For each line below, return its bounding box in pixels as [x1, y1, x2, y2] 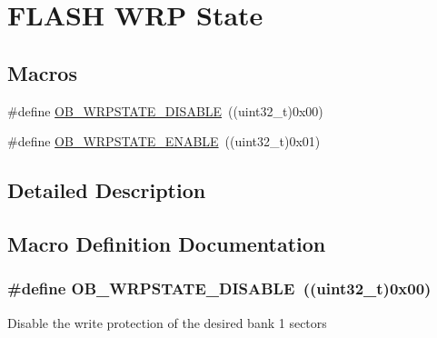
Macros [7, 58, 77, 86]
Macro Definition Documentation [7, 229, 326, 257]
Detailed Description [7, 176, 206, 204]
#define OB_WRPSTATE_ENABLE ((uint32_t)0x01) [7, 132, 321, 151]
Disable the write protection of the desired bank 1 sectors [7, 313, 327, 332]
